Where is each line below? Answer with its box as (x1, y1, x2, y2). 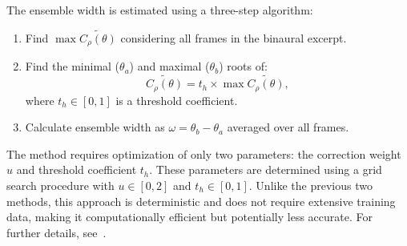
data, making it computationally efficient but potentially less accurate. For (6, 208, 373, 225)
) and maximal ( (129, 58, 210, 75)
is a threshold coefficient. (115, 91, 238, 108)
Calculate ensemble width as (25, 119, 165, 135)
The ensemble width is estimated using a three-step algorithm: (6, 2, 313, 18)
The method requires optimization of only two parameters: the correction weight (6, 145, 401, 162)
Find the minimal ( (25, 58, 120, 75)
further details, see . (6, 224, 107, 240)
